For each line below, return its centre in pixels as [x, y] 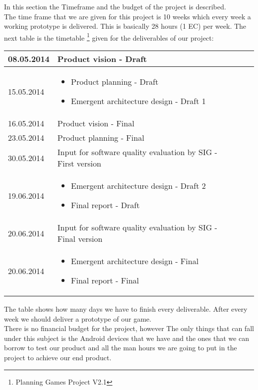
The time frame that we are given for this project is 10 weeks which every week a [128, 16]
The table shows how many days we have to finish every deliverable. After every [126, 309]
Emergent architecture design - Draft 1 [138, 101]
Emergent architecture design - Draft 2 [138, 186]
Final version [80, 239]
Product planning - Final [101, 138]
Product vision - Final [96, 123]
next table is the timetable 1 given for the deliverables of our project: [109, 37]
